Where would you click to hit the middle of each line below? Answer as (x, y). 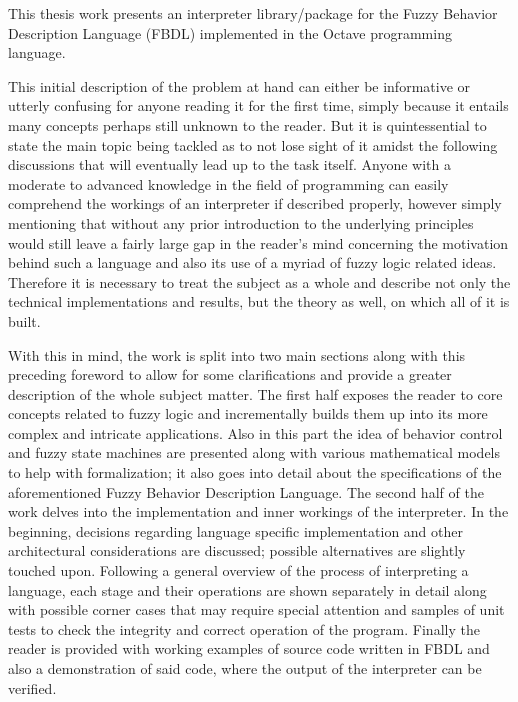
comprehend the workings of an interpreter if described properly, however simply (255, 203)
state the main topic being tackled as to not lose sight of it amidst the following (253, 144)
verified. (32, 687)
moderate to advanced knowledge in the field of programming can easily (228, 183)
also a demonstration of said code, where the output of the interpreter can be (245, 668)
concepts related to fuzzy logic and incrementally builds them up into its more (248, 413)
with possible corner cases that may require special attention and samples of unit (256, 609)
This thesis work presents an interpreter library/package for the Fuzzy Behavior (253, 13)
